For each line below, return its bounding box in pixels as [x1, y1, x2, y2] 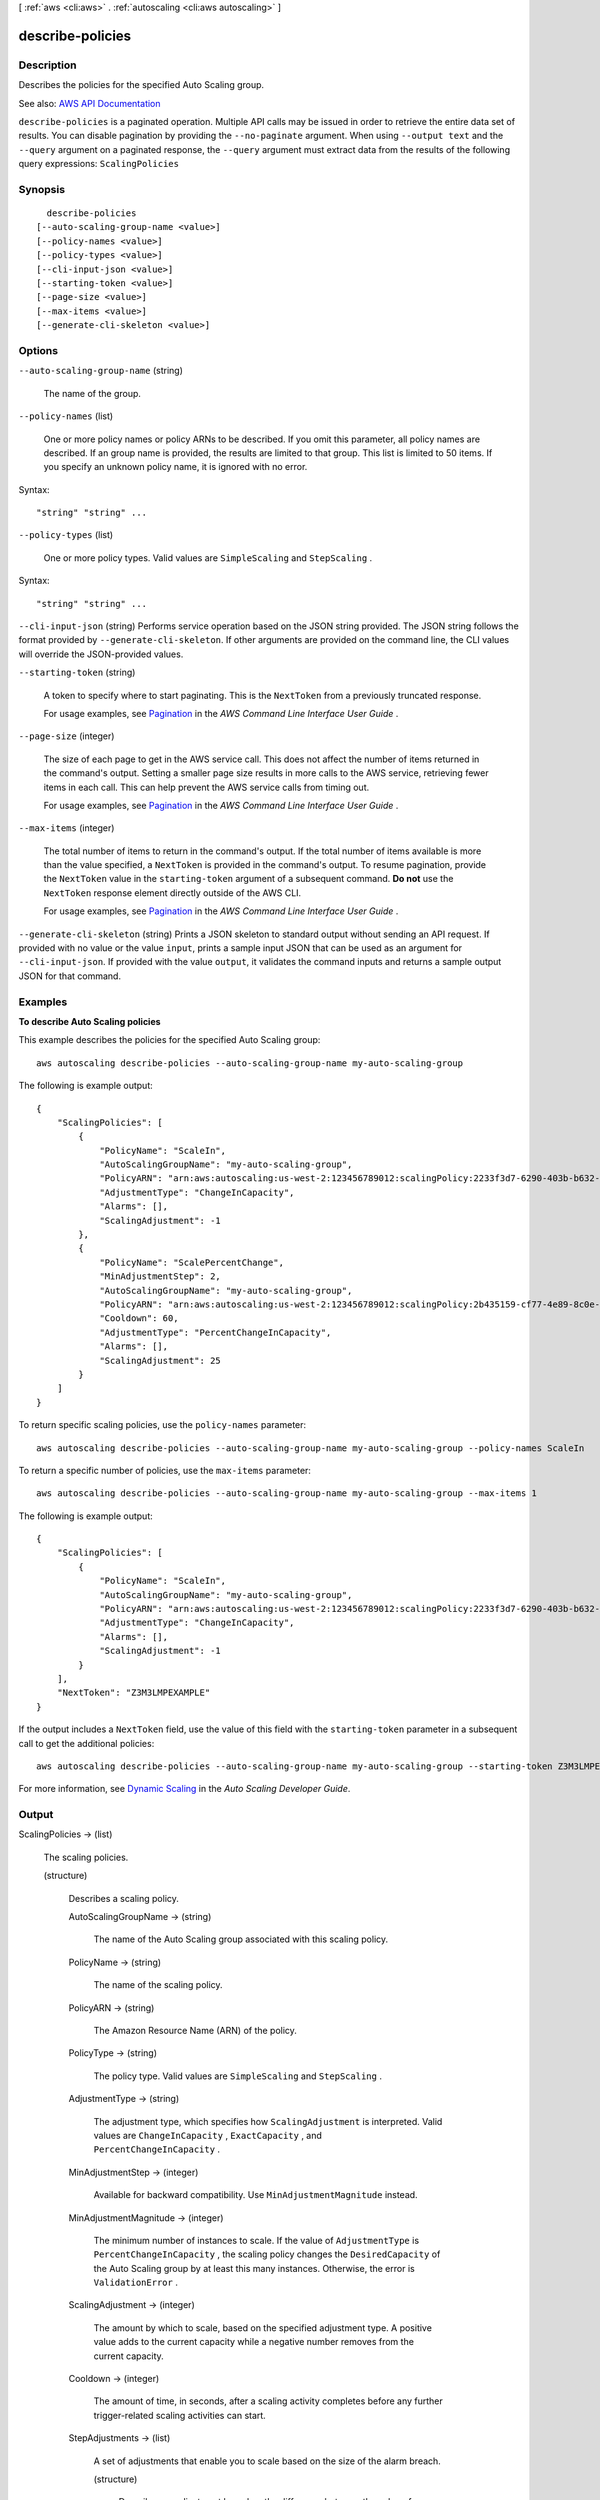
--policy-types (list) [18, 529, 114, 541]
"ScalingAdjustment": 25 [99, 1355, 222, 1366]
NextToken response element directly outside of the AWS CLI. [43, 886, 302, 899]
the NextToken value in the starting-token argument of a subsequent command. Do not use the [43, 873, 454, 885]
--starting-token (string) [18, 666, 136, 679]
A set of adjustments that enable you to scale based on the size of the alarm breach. [93, 2455, 442, 2467]
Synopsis [18, 182, 65, 196]
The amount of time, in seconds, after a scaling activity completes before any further [93, 2395, 444, 2407]
